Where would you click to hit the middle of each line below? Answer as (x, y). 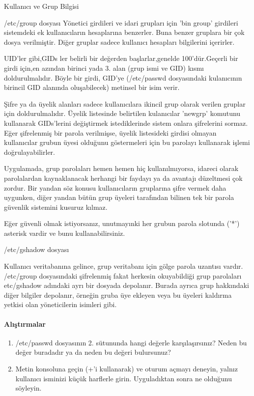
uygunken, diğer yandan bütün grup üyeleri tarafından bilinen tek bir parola (119, 197)
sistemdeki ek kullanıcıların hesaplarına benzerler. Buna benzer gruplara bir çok (124, 32)
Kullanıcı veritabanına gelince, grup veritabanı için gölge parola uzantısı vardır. (124, 266)
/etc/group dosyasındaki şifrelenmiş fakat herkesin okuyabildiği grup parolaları (123, 275)
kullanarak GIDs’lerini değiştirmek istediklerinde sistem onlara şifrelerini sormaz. (126, 123)
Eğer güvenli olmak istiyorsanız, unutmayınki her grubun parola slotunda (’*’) (122, 223)
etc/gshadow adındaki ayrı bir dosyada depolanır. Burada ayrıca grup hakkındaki (127, 285)
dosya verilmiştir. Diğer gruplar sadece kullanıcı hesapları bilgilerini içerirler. (119, 42)
